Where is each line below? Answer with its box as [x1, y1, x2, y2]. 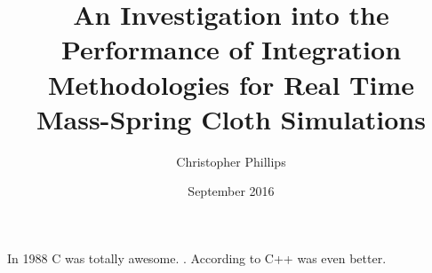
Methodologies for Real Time [47, 66, 415, 102]
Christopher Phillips [176, 152, 286, 170]
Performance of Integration [60, 31, 402, 67]
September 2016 [188, 182, 275, 200]
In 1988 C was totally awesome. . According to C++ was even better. [7, 248, 387, 267]
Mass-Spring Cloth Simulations [36, 100, 426, 136]
